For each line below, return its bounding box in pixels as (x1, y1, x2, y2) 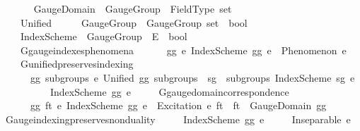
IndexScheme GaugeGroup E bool (20, 29, 187, 44)
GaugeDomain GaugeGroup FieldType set (33, 1, 232, 15)
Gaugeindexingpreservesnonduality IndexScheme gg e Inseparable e (5, 111, 351, 126)
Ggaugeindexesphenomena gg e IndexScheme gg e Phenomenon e (20, 42, 347, 57)
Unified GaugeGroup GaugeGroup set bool (20, 15, 248, 30)
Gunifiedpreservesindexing (20, 56, 134, 71)
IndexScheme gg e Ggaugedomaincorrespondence (50, 84, 289, 99)
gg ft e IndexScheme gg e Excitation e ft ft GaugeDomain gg (30, 98, 327, 113)
